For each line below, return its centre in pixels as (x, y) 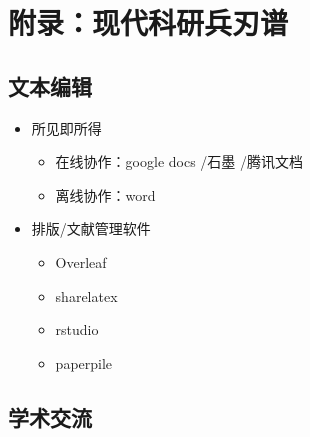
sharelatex (86, 295)
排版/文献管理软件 (91, 228)
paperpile (84, 362)
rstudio (77, 329)
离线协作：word (105, 194)
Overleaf (81, 261)
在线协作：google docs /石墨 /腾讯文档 (179, 161)
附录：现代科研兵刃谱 (148, 22)
